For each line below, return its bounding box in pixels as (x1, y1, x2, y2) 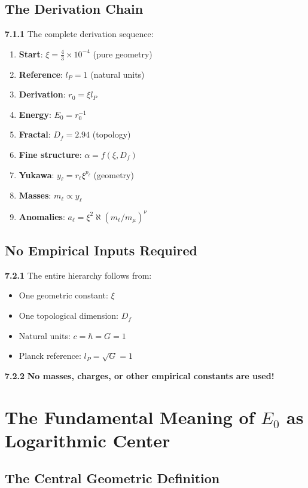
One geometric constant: (19, 289, 108, 301)
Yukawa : (19, 168, 54, 181)
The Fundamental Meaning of (5, 404, 255, 429)
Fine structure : (19, 148, 82, 160)
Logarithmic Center (5, 428, 170, 452)
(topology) (92, 128, 131, 141)
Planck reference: (19, 349, 81, 362)
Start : (19, 47, 43, 60)
